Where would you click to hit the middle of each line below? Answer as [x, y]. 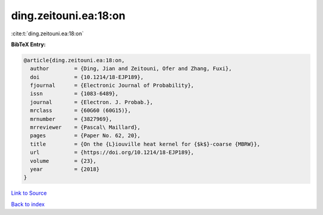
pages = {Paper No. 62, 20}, [85, 136]
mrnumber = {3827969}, [71, 119]
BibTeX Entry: [28, 44]
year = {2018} [65, 169]
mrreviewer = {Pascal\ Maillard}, [85, 128]
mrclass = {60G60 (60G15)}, [81, 110]
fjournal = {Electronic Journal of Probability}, [112, 86]
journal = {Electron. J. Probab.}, [92, 102]
